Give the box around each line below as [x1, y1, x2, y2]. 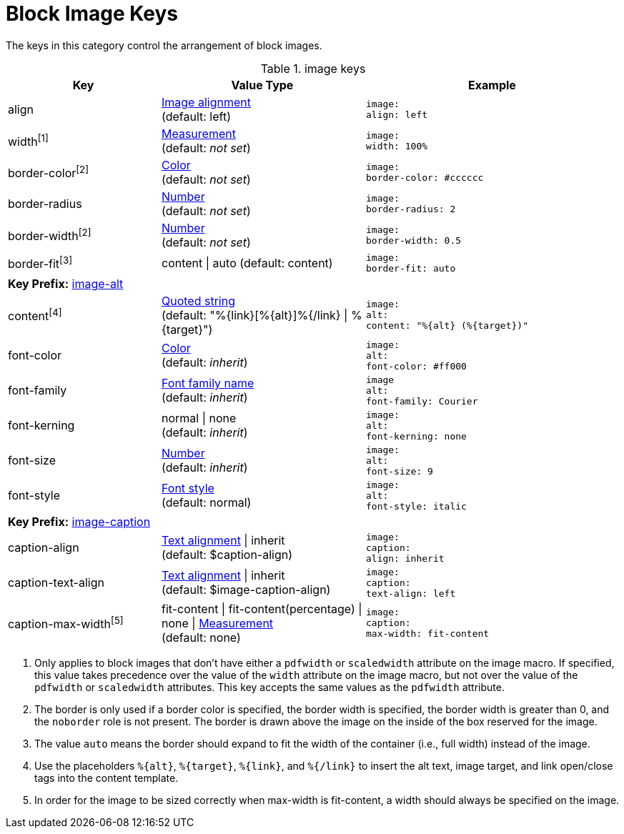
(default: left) [162, 109, 231, 124]
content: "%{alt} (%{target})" [365, 320, 528, 332]
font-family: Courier [365, 395, 478, 407]
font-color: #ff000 [365, 360, 467, 372]
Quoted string [162, 293, 235, 308]
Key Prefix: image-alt [8, 276, 124, 291]
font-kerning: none [365, 430, 467, 442]
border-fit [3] [8, 254, 73, 272]
